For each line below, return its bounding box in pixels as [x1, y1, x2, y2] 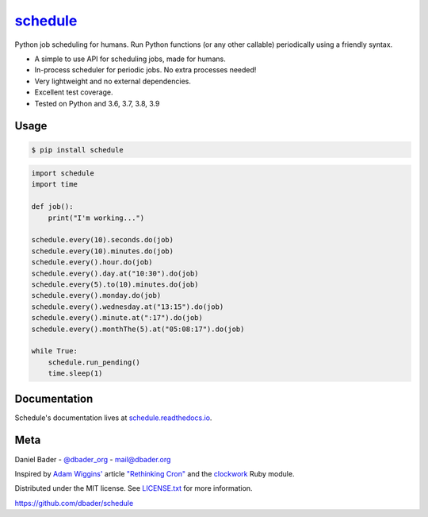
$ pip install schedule [31, 145, 124, 154]
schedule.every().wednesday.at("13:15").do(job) [31, 302, 224, 311]
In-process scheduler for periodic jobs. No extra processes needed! [34, 65, 257, 75]
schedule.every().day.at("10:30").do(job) [31, 268, 199, 278]
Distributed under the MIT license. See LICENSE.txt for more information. [14, 484, 253, 493]
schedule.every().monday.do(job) [31, 291, 162, 300]
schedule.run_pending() [48, 357, 140, 367]
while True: [31, 346, 78, 356]
